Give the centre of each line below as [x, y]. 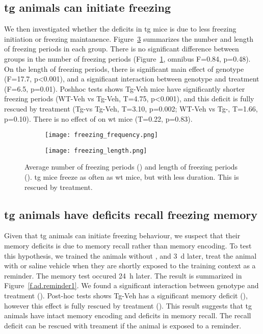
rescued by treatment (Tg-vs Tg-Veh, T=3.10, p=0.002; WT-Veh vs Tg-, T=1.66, [131, 108]
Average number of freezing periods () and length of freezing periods [131, 167]
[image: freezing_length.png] [96, 150]
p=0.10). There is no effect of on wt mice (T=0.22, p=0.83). [98, 118]
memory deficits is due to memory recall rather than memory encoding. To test [128, 246]
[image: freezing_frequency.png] [101, 135]
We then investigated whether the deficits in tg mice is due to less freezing [120, 29]
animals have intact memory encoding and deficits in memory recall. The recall [128, 315]
